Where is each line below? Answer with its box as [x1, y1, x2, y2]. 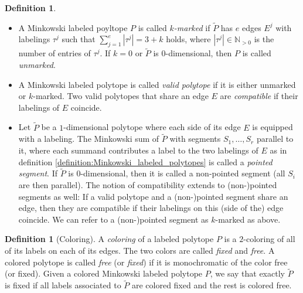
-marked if [173, 21, 210, 33]
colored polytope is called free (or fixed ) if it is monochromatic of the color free [5, 255, 288, 268]
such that [62, 33, 96, 45]
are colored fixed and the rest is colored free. [131, 279, 292, 291]
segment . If [18, 167, 58, 179]
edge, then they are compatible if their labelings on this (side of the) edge [18, 202, 284, 214]
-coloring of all [243, 233, 295, 245]
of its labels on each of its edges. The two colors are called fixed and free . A [5, 244, 275, 256]
